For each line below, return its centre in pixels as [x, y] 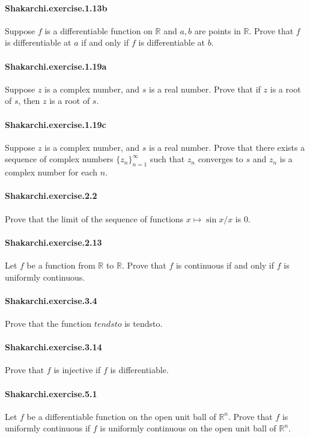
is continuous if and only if [225, 265]
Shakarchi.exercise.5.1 [51, 393]
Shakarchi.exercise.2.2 [51, 196]
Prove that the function [48, 323]
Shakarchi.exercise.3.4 [51, 300]
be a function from [61, 265]
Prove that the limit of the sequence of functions [94, 218]
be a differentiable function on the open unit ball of [121, 416]
